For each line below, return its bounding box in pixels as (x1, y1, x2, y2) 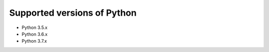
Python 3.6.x (21, 31, 48, 37)
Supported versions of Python (9, 7, 137, 18)
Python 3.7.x (21, 38, 47, 44)
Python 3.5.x (21, 25, 48, 30)
